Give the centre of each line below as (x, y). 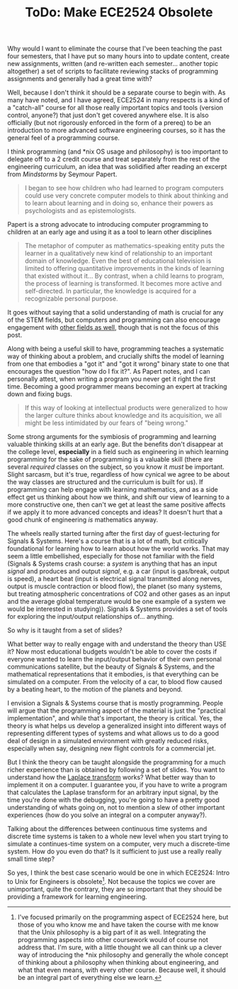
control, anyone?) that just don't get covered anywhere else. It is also (108, 115)
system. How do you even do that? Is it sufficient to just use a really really (114, 852)
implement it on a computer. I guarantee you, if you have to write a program (118, 785)
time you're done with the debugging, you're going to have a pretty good (113, 800)
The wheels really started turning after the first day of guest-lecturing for (114, 534)
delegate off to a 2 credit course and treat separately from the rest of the (114, 159)
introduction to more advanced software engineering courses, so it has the (117, 130)
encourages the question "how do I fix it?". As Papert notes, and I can (109, 372)
